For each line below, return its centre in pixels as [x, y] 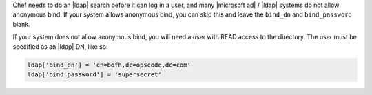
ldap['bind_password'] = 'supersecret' [94, 74]
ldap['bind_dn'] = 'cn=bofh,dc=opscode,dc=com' [109, 65]
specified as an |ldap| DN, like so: [60, 46]
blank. [21, 24]
